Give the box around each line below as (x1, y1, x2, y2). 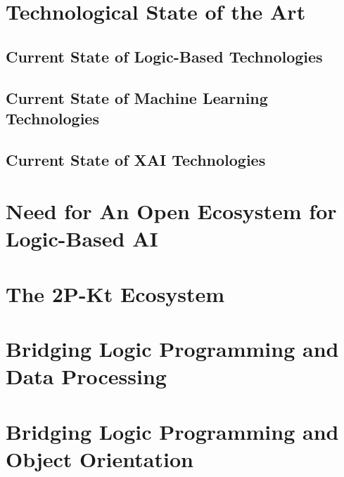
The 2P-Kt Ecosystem (6, 279, 225, 308)
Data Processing (6, 362, 167, 391)
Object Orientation (6, 444, 193, 473)
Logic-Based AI (6, 224, 158, 253)
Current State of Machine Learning (6, 86, 268, 108)
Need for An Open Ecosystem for (6, 197, 337, 226)
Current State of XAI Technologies (6, 148, 266, 170)
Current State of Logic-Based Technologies (6, 45, 323, 67)
